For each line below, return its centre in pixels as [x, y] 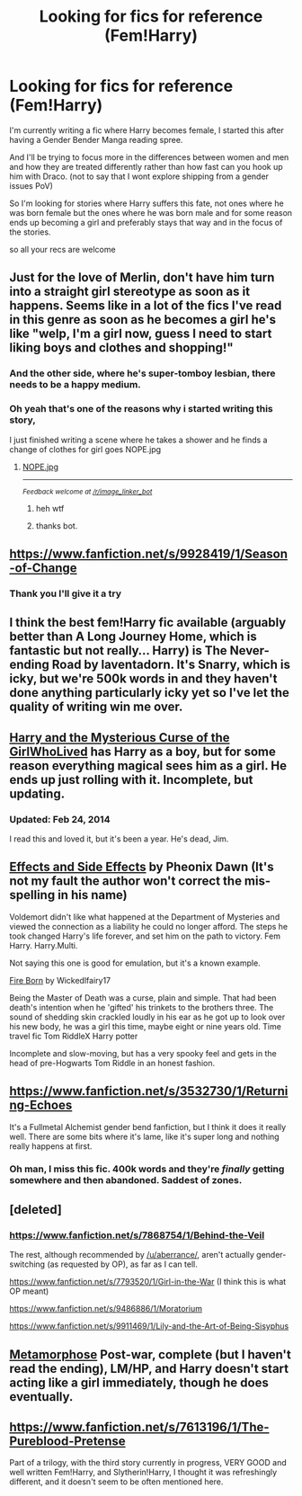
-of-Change [44, 568]
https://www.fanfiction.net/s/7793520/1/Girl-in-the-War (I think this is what [148, 1282]
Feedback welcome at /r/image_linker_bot [87, 492]
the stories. [30, 232]
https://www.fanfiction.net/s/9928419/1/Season [149, 553]
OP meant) [29, 1291]
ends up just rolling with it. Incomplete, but [131, 779]
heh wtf [50, 508]
